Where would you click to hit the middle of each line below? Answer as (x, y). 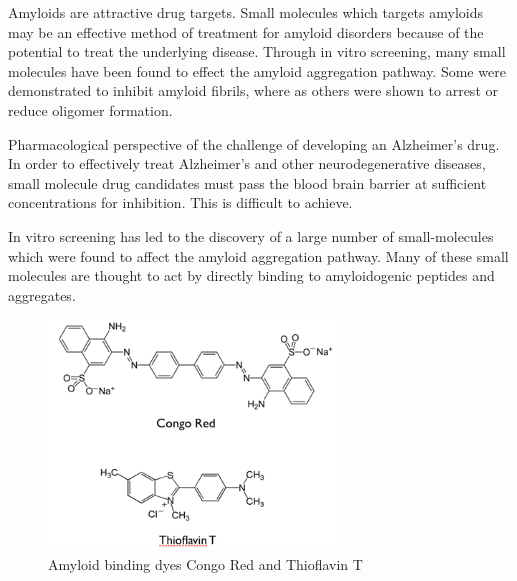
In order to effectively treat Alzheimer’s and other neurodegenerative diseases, (247, 163)
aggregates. (42, 294)
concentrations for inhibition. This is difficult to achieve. (180, 202)
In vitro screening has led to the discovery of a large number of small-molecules (251, 235)
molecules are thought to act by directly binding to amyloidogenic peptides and (251, 275)
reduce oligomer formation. (90, 109)
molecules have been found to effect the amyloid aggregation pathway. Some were (257, 70)
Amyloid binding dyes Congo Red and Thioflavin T (205, 563)
